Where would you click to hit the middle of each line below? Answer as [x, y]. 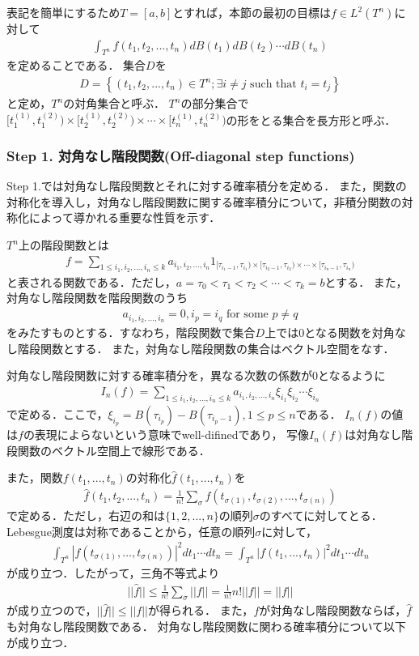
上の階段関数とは [63, 245]
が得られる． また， [201, 610]
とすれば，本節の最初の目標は [252, 12]
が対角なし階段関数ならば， [333, 610]
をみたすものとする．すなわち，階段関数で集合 [131, 332]
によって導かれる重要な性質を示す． [125, 217]
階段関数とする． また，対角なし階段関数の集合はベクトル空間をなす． [206, 348]
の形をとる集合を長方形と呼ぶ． [311, 119]
